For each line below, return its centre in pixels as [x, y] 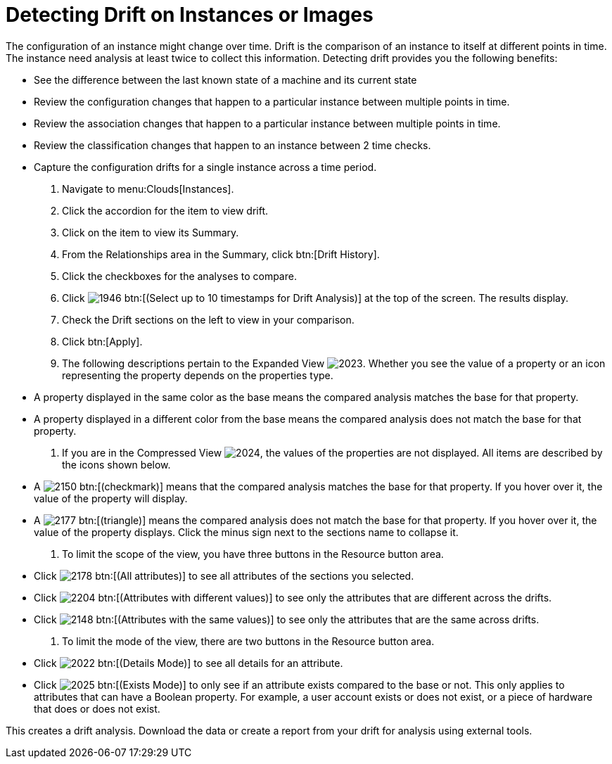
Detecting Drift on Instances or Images [190, 15]
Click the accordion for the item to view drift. [165, 210]
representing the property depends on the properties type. [198, 375]
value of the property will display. [111, 498]
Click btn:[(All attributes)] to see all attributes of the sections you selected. [224, 575]
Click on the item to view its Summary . [151, 232]
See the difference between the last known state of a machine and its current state [225, 79]
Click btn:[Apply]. [102, 341]
